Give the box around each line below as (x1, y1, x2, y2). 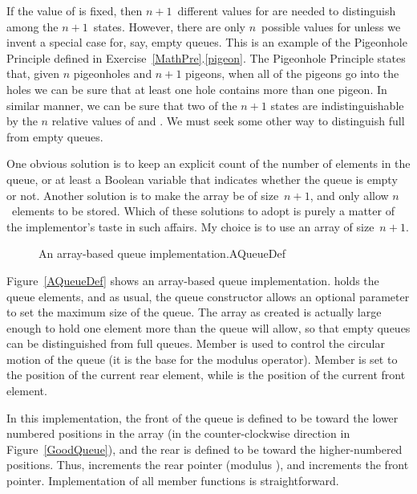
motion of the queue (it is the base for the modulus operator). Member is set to (6, 350, 398, 367)
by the (6, 112, 38, 129)
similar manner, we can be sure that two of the (6, 96, 237, 113)
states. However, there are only (93, 18, 245, 35)
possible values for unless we (261, 18, 401, 35)
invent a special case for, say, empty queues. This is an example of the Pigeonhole (6, 34, 407, 51)
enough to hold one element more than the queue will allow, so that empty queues (6, 319, 411, 336)
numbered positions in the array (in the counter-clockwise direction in (6, 425, 350, 442)
